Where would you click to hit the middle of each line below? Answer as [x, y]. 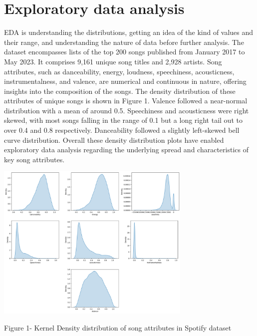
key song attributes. [34, 159]
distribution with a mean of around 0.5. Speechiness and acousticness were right [127, 110]
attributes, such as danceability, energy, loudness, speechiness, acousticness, [119, 71]
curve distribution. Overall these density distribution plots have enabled [114, 140]
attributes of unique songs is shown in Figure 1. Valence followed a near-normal [126, 101]
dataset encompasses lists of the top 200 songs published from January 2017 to [125, 52]
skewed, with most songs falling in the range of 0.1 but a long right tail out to [123, 120]
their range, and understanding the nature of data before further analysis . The [124, 42]
